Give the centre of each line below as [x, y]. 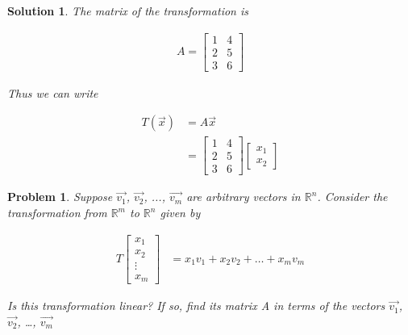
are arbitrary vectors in [244, 197]
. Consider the [352, 197]
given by [180, 213]
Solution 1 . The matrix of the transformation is [128, 10]
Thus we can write [53, 92]
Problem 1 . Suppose [60, 197]
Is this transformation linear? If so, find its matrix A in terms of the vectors [196, 306]
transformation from [57, 213]
